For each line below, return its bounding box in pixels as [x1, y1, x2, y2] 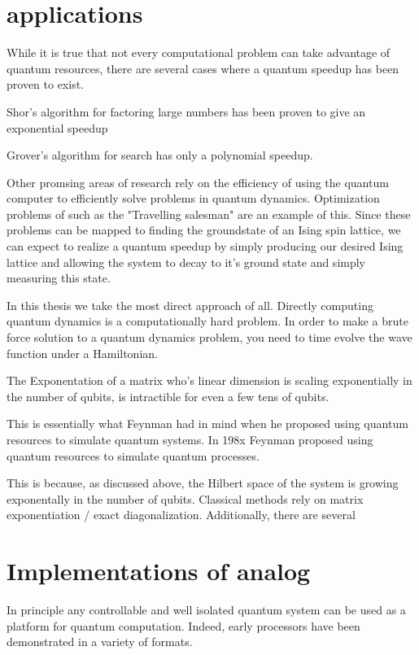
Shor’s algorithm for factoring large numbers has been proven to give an [7, 103, 366, 120]
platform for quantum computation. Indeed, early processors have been [7, 617, 360, 634]
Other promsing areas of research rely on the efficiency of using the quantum [7, 173, 389, 190]
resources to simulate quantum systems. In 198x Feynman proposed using [7, 431, 373, 448]
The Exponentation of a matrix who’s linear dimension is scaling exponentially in [7, 372, 412, 389]
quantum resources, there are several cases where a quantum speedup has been [7, 59, 399, 76]
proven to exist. [7, 76, 85, 93]
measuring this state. [7, 269, 111, 286]
